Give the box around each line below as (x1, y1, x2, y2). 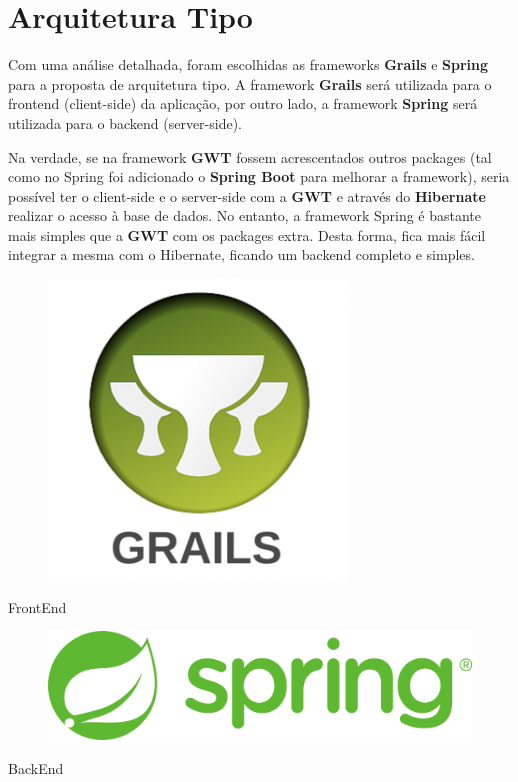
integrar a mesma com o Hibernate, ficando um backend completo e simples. (8, 244, 475, 265)
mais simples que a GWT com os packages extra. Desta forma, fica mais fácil (8, 224, 486, 245)
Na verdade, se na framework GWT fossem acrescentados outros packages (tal (8, 146, 492, 167)
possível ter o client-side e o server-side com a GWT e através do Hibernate (8, 185, 486, 206)
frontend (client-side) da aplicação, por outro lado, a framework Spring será (8, 93, 478, 114)
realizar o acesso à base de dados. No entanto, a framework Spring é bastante (8, 205, 482, 226)
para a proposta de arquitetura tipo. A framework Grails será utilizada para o (8, 73, 492, 94)
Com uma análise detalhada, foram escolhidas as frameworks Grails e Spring (8, 54, 489, 75)
